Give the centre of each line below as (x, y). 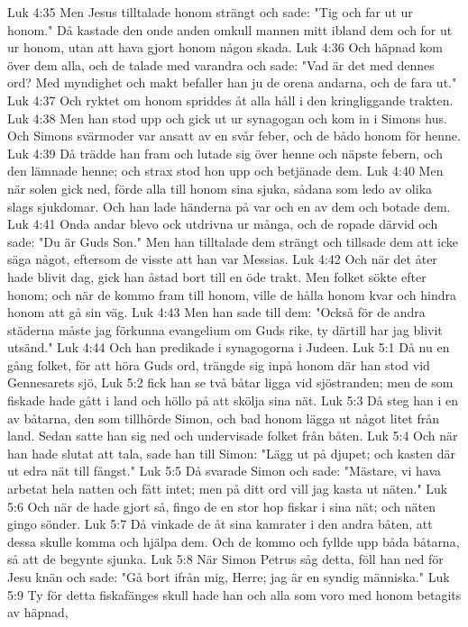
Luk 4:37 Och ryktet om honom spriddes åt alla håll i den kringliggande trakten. (230, 100)
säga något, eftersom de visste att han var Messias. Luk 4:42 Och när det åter (222, 259)
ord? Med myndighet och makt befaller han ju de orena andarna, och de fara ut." (232, 82)
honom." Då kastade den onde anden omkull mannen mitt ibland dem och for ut (230, 29)
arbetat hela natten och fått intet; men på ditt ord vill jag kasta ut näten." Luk (228, 489)
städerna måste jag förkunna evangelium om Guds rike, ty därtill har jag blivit (225, 329)
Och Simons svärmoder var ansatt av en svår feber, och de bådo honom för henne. (234, 136)
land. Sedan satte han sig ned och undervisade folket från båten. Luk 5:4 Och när (233, 436)
